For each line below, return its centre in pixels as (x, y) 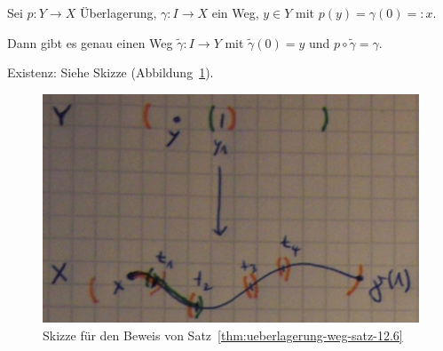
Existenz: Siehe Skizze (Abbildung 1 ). (111, 72)
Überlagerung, (118, 12)
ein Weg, (235, 12)
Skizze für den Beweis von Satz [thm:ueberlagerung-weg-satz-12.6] (223, 335)
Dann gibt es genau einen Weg (90, 42)
